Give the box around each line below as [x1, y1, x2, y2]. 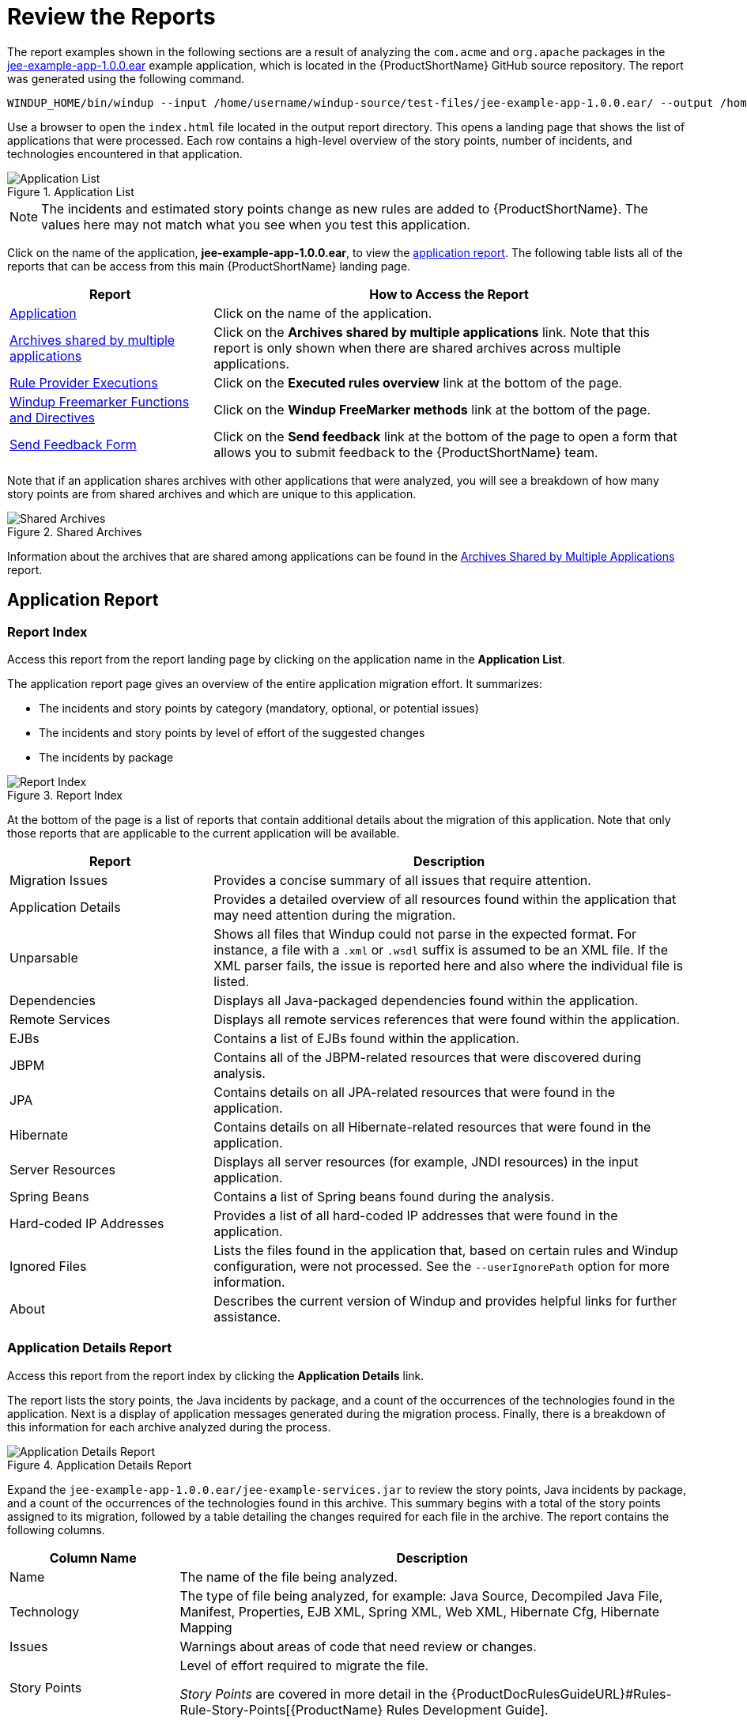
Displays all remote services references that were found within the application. [213, 1011, 681, 1027]
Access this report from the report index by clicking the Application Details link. [7, 1368, 424, 1382]
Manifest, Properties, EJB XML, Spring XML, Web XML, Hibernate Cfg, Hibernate [179, 1603, 660, 1620]
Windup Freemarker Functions [9, 393, 190, 410]
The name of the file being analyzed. [179, 1568, 398, 1585]
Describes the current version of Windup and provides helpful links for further [213, 1292, 677, 1309]
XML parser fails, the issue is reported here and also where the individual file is [213, 957, 683, 974]
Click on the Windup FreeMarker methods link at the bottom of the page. [213, 401, 651, 418]
